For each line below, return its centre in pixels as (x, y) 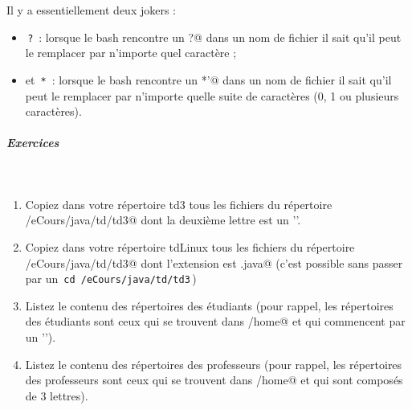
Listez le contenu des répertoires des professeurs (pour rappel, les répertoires (214, 364)
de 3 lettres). (57, 395)
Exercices (33, 143)
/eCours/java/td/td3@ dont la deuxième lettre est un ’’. (163, 220)
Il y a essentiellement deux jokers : (92, 10)
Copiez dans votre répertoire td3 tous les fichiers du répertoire (179, 204)
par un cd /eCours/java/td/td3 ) (111, 279)
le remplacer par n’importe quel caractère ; (131, 53)
